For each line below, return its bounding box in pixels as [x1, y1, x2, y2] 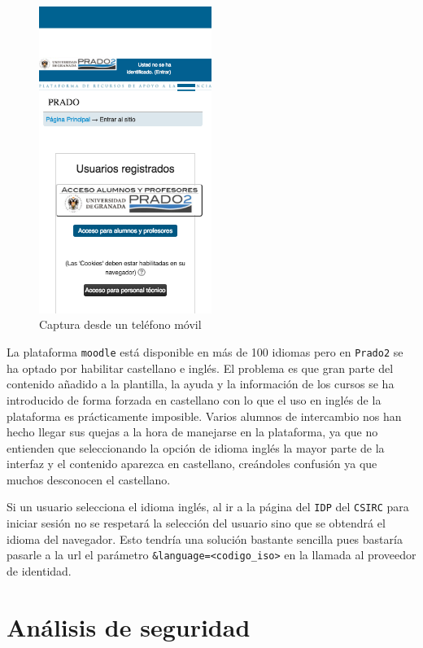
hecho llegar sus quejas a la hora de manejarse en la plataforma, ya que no [7, 423, 378, 440]
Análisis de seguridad [7, 610, 251, 643]
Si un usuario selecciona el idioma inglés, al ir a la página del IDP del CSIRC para [7, 498, 409, 515]
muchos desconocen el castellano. [7, 471, 171, 488]
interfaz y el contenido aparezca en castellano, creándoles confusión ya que [7, 455, 377, 472]
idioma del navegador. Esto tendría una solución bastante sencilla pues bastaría [7, 530, 403, 547]
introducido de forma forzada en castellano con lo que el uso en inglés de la [7, 391, 382, 408]
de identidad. [7, 562, 72, 579]
